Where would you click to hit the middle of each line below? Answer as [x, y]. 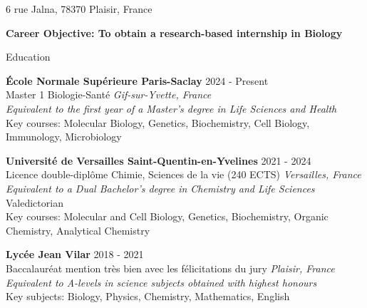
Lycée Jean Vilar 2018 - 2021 [75, 254]
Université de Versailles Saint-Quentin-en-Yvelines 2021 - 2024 [159, 160]
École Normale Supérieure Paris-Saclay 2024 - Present [137, 80]
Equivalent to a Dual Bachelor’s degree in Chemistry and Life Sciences [160, 188]
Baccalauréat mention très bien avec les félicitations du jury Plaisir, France [170, 268]
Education [28, 57]
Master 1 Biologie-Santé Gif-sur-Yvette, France [109, 94]
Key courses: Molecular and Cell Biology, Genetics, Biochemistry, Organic [167, 216]
